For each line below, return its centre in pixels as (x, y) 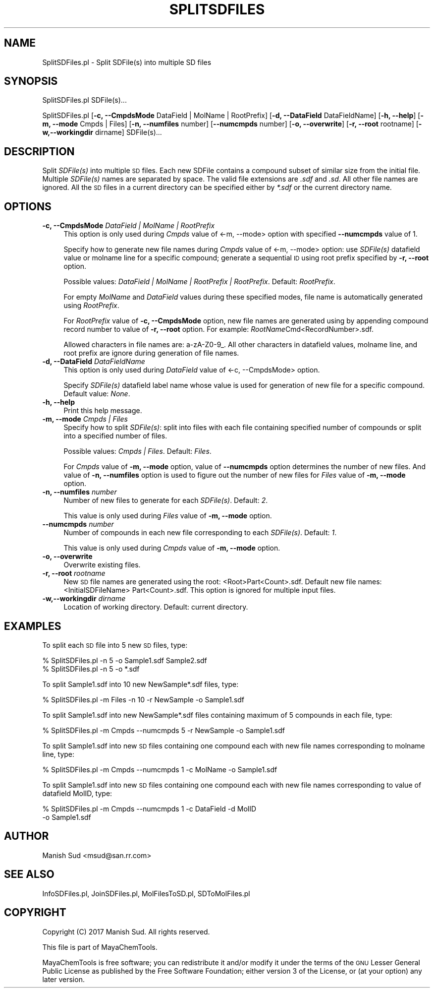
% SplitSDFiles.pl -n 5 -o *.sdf (91, 669)
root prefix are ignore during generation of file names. (151, 353)
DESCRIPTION (39, 151)
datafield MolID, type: (77, 793)
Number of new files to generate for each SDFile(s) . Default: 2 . (166, 500)
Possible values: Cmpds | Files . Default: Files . (137, 451)
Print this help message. (103, 411)
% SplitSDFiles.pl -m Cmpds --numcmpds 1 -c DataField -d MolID (149, 808)
